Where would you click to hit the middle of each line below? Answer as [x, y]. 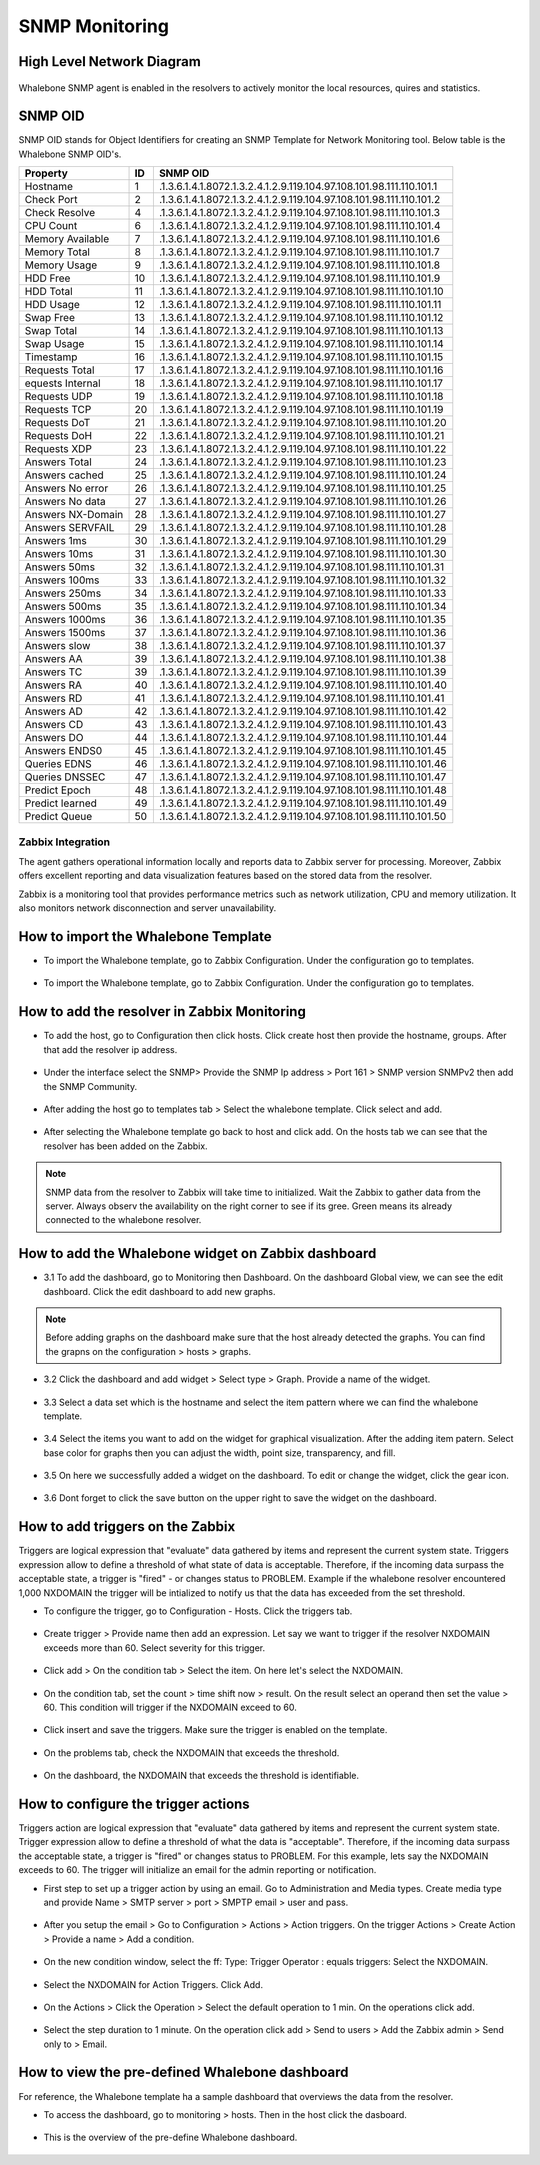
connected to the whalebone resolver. [123, 1220]
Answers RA [53, 685]
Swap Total [51, 331]
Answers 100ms [62, 580]
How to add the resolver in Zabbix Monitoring [162, 1011]
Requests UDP [58, 397]
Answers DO [54, 738]
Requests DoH [58, 436]
